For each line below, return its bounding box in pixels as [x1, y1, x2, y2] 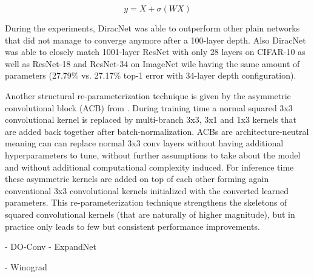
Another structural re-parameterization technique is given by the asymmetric [5, 89, 291, 102]
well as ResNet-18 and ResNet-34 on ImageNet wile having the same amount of [5, 57, 300, 70]
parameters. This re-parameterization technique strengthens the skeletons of [5, 196, 287, 209]
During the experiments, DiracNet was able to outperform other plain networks [5, 22, 300, 34]
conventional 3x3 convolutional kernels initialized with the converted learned [5, 184, 289, 197]
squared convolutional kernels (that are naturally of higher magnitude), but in [5, 207, 295, 220]
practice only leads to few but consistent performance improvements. [5, 220, 260, 232]
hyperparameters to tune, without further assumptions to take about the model [5, 148, 301, 161]
